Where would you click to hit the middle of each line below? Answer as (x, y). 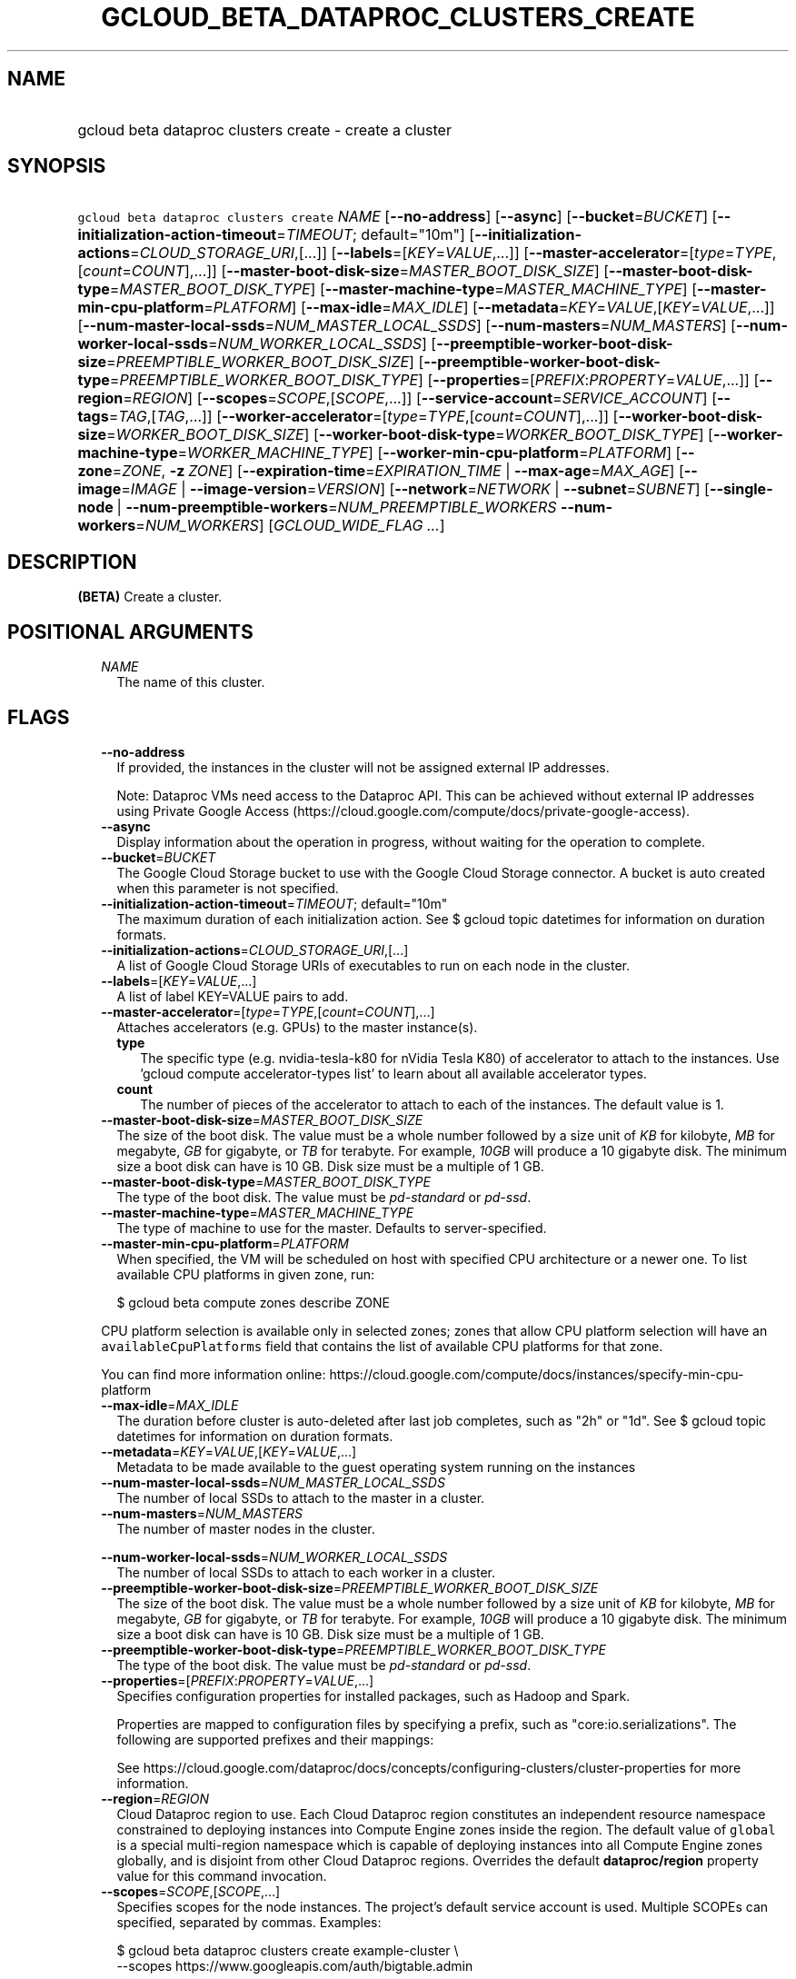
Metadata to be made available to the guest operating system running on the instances (376, 1467)
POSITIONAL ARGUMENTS (130, 631)
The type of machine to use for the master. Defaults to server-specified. (332, 1228)
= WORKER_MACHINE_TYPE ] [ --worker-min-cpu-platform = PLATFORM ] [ (429, 453)
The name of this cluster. (191, 682)
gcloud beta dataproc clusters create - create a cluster (264, 129)
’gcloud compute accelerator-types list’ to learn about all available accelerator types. (393, 1073)
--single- (741, 489)
